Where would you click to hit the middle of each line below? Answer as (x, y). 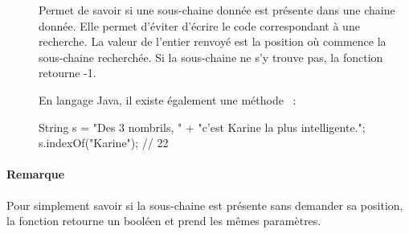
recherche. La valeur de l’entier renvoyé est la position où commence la (213, 41)
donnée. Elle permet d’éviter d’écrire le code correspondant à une (199, 25)
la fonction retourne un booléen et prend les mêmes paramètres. (164, 221)
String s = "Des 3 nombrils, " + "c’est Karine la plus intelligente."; (202, 127)
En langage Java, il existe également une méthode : (168, 99)
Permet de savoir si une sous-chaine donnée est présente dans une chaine (217, 10)
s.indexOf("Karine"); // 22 (104, 143)
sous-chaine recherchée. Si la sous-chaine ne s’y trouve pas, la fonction (211, 57)
